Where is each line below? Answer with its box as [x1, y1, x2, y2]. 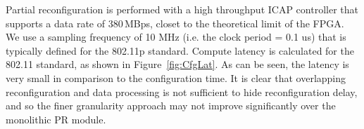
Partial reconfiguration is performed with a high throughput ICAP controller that [6, 2, 358, 16]
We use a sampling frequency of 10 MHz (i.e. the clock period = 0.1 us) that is [6, 29, 346, 44]
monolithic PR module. [6, 111, 106, 126]
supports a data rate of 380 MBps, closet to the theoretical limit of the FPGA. [6, 15, 344, 30]
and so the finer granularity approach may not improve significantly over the [6, 98, 336, 113]
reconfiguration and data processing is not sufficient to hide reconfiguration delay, [6, 84, 358, 99]
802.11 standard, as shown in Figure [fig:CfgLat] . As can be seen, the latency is [6, 57, 349, 72]
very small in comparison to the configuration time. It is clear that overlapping [6, 70, 346, 85]
